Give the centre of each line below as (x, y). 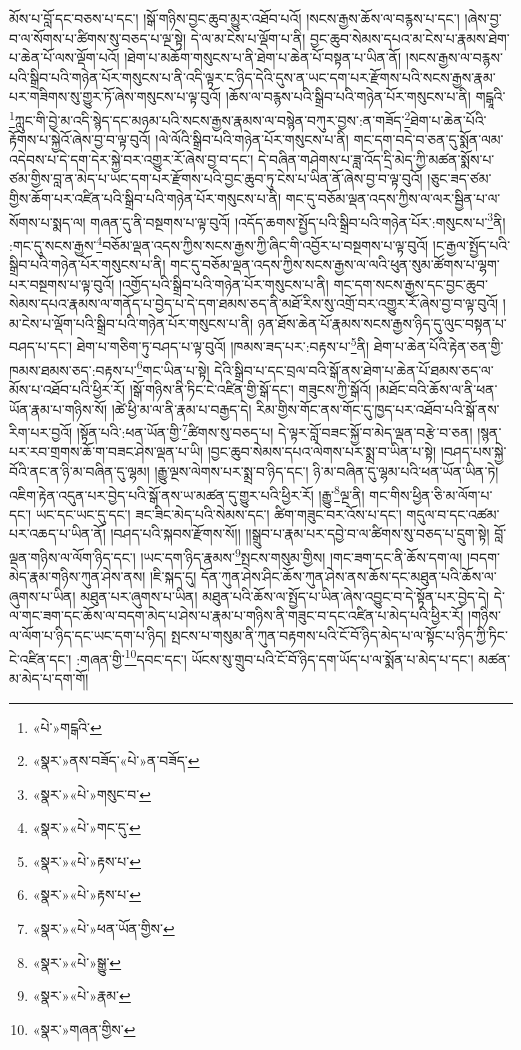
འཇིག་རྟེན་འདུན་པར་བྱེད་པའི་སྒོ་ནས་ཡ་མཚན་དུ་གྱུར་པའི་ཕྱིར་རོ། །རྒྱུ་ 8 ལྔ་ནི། (187, 493)
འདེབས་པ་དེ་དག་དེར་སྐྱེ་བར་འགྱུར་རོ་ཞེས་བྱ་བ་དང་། (131, 158)
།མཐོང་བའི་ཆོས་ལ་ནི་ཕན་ (437, 388)
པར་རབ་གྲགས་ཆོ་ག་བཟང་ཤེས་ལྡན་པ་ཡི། (106, 451)
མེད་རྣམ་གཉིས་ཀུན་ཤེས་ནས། (77, 576)
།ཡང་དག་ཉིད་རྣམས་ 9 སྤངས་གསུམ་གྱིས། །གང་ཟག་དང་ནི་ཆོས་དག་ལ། (301, 555)
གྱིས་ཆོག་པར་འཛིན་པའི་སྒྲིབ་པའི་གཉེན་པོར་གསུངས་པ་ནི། (145, 198)
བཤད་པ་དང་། (41, 346)
